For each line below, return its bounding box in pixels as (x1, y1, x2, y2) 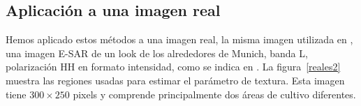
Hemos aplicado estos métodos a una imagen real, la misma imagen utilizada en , (6, 32, 353, 47)
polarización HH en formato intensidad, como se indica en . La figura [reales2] (6, 59, 341, 74)
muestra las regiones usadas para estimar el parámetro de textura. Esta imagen (6, 73, 345, 87)
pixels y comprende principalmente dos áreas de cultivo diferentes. (73, 86, 356, 101)
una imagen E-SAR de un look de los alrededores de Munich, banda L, (6, 45, 308, 60)
